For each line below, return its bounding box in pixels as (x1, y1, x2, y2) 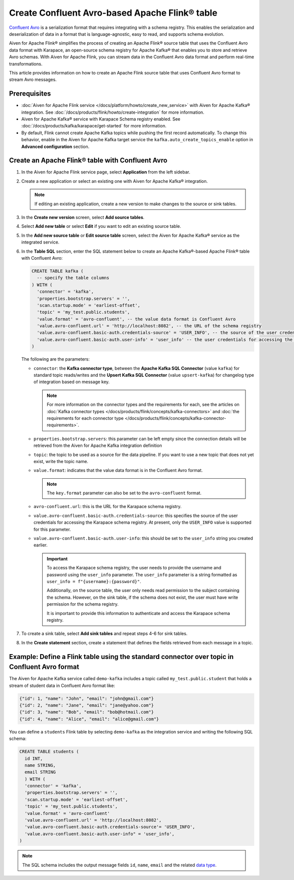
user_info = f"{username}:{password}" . (47, 578, 142, 584)
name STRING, (24, 762, 56, 768)
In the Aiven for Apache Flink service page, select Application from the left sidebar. (21, 169, 191, 175)
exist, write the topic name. (33, 458, 88, 464)
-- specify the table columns (37, 275, 110, 281)
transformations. (9, 61, 43, 67)
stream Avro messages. (9, 76, 57, 83)
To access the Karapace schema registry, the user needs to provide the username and (47, 565, 221, 571)
